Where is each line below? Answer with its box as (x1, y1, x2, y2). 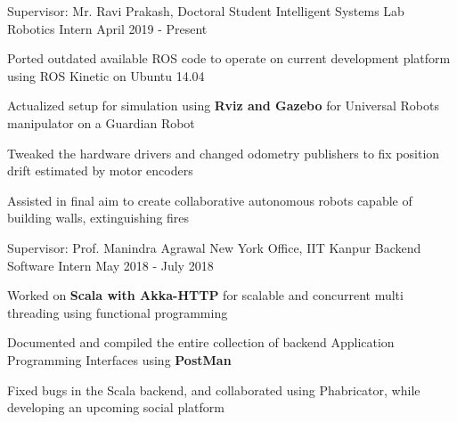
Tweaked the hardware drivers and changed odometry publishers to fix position (7, 143, 440, 162)
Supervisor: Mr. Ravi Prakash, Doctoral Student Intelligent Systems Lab (7, 2, 404, 20)
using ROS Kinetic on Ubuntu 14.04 (7, 66, 205, 85)
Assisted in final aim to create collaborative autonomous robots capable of (7, 191, 412, 209)
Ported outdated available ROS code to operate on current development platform (7, 49, 451, 68)
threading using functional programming (7, 303, 228, 321)
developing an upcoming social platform (7, 398, 224, 417)
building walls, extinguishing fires (7, 208, 190, 227)
